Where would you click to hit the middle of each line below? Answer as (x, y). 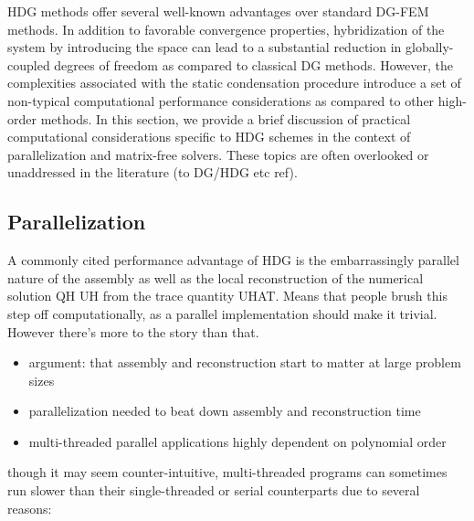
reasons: (30, 508)
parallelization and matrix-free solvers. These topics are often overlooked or (218, 154)
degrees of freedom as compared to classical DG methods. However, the (254, 64)
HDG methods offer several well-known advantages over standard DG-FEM (218, 11)
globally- (430, 47)
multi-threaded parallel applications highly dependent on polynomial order (237, 441)
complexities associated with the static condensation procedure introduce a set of (234, 83)
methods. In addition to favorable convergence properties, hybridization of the (226, 29)
